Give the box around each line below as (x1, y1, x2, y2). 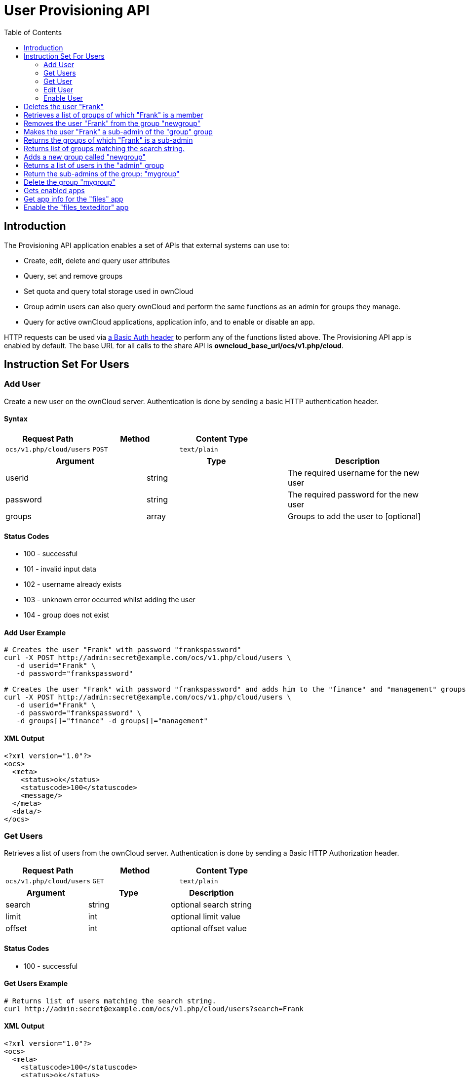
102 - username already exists (24, 580, 122, 589)
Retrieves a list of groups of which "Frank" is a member (24, 110, 203, 119)
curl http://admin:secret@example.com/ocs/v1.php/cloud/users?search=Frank (4, 1004, 304, 1013)
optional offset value (171, 923, 247, 934)
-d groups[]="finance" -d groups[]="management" (16, 717, 208, 725)
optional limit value (171, 911, 241, 922)
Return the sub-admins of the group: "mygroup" (24, 169, 180, 178)
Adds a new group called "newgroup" (24, 152, 146, 161)
